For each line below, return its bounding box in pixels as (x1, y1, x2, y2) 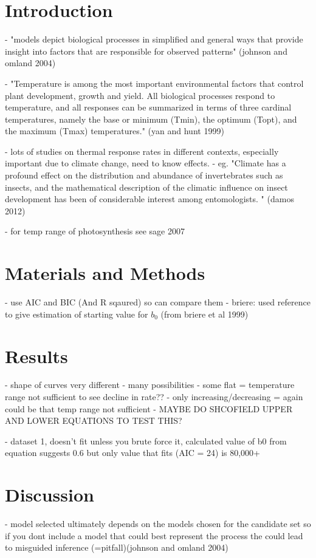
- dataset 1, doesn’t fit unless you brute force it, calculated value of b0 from (5, 434, 287, 447)
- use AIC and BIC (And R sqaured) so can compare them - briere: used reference (5, 296, 311, 308)
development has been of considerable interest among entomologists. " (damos (5, 192, 294, 205)
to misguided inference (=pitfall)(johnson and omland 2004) (5, 541, 228, 554)
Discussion (5, 482, 94, 507)
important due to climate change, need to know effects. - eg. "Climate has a (5, 157, 286, 169)
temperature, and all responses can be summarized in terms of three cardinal (5, 101, 292, 114)
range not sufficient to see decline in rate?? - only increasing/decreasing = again (5, 390, 303, 403)
